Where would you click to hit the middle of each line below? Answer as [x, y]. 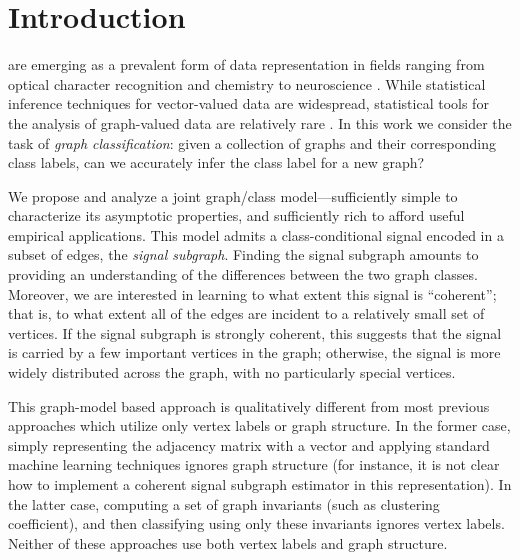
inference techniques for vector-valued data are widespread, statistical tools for [248, 103]
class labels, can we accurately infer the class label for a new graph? [216, 162]
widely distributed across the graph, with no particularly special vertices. [232, 372]
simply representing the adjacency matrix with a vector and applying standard [249, 444]
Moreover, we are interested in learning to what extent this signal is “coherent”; [252, 293]
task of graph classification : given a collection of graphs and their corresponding [252, 142]
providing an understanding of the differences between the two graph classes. [243, 274]
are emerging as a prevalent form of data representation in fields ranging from [246, 64]
